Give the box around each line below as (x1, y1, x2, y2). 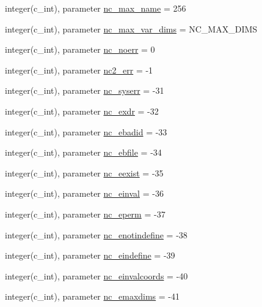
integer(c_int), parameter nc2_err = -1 (5, 63, 153, 76)
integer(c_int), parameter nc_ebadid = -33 (5, 125, 167, 138)
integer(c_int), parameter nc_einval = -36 (5, 187, 164, 200)
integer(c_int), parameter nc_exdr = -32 (5, 104, 159, 117)
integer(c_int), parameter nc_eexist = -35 (5, 166, 164, 179)
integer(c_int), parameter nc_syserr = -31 (5, 84, 164, 97)
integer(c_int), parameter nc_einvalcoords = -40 (5, 269, 188, 282)
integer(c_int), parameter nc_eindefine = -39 (5, 249, 175, 262)
